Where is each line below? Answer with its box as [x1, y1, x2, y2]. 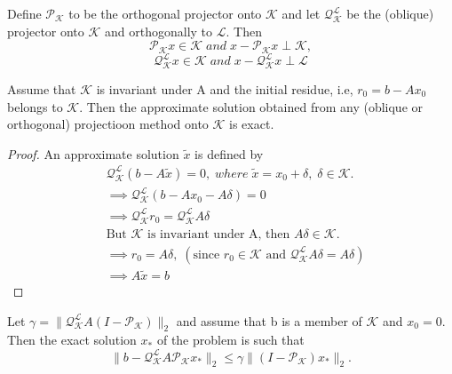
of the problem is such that [156, 330, 305, 349]
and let [282, 4, 321, 22]
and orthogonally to [105, 21, 213, 40]
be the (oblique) [346, 4, 434, 22]
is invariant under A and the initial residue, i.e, [96, 79, 353, 98]
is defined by [194, 144, 264, 163]
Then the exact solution [7, 330, 137, 349]
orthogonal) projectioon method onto [7, 115, 209, 133]
